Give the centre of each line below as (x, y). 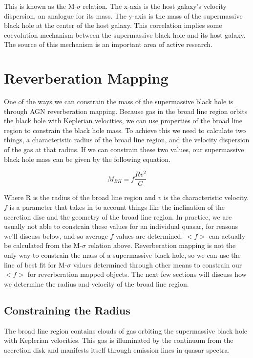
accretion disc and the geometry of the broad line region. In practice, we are (118, 216)
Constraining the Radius (67, 310)
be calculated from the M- (43, 245)
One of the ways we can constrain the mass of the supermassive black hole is (119, 101)
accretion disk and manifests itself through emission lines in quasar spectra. (117, 349)
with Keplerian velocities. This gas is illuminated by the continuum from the (119, 340)
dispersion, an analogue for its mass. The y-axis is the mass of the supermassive (123, 15)
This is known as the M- (41, 6)
